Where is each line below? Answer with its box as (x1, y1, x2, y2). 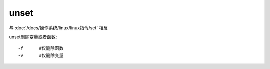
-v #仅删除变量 (18, 52, 64, 58)
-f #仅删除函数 (18, 45, 64, 51)
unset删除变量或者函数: (9, 34, 57, 40)
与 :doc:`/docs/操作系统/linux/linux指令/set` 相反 (9, 25, 108, 31)
